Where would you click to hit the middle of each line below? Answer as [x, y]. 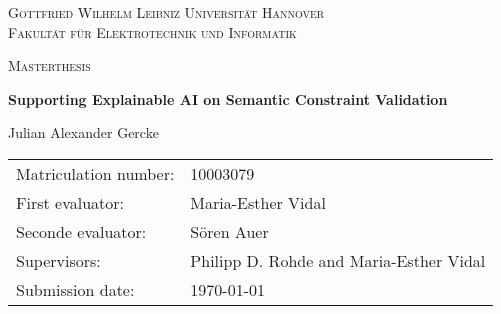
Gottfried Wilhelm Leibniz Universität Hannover [166, 12]
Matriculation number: [95, 173]
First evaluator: [70, 202]
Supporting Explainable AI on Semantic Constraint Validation [228, 98]
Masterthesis [49, 65]
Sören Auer [229, 231]
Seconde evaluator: [81, 231]
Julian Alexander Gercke [83, 132]
